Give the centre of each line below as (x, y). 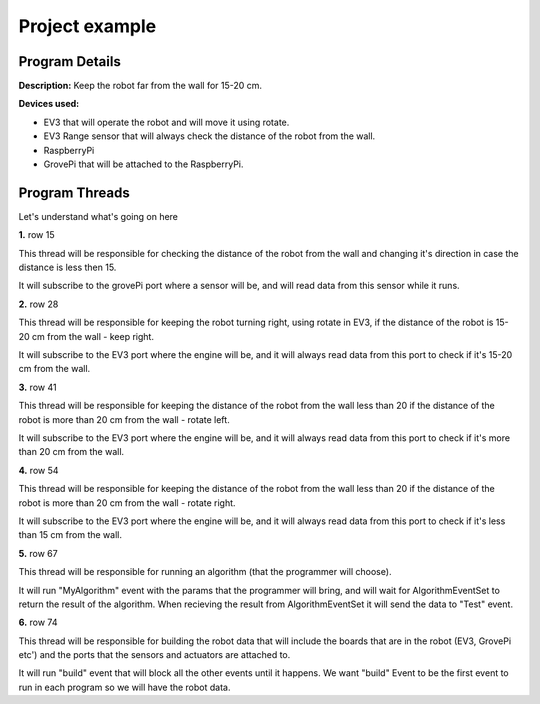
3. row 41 (37, 387)
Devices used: (49, 104)
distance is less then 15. (67, 267)
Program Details (70, 61)
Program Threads (74, 192)
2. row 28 (38, 304)
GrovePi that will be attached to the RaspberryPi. (143, 164)
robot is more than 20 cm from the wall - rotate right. (127, 502)
